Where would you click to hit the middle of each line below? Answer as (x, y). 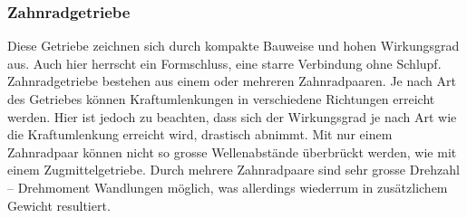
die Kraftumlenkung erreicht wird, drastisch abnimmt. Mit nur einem (200, 134)
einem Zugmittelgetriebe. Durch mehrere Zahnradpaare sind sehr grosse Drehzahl (233, 170)
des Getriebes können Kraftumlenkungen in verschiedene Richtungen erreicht (221, 99)
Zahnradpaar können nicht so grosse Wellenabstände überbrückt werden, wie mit (232, 152)
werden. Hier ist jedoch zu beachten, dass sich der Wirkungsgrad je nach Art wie (232, 116)
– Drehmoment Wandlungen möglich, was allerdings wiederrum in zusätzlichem (228, 187)
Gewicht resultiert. (59, 205)
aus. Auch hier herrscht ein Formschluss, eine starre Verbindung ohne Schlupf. (224, 63)
